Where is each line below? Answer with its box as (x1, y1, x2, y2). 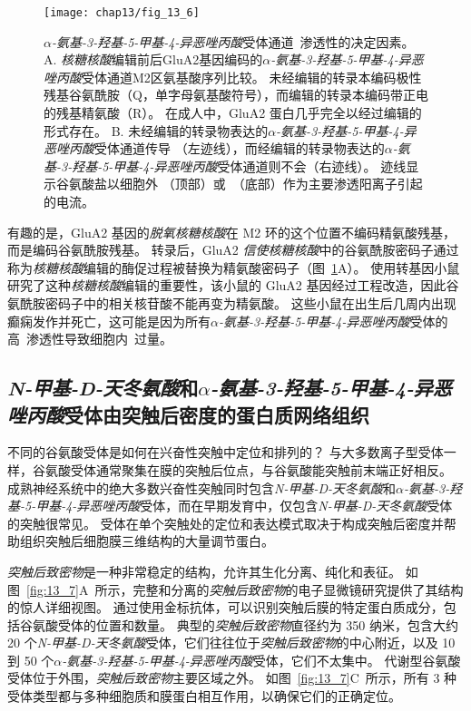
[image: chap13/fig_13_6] (44, 6, 200, 19)
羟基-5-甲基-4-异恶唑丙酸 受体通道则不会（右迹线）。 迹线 (72, 156, 407, 175)
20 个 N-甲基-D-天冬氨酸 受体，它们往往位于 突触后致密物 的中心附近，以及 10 (7, 633, 456, 652)
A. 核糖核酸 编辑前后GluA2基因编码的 (44, 50, 263, 69)
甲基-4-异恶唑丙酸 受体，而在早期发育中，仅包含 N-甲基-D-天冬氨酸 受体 (35, 496, 453, 515)
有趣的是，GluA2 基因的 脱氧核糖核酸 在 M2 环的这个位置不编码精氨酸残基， (7, 222, 456, 241)
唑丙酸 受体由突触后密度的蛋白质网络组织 (7, 400, 369, 428)
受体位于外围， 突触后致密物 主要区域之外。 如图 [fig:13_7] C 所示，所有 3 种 (7, 668, 457, 687)
